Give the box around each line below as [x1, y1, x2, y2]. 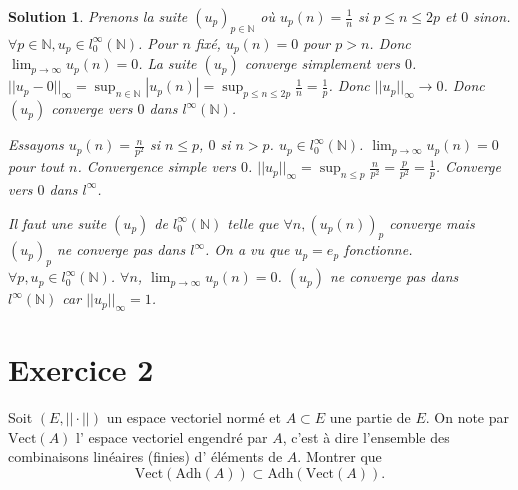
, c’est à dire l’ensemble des [282, 426, 450, 447]
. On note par [425, 407, 510, 428]
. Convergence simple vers [77, 156, 236, 177]
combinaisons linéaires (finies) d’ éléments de [8, 446, 283, 467]
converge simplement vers [244, 53, 401, 74]
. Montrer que [297, 446, 382, 467]
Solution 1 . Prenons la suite [8, 6, 188, 26]
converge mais [389, 212, 475, 233]
